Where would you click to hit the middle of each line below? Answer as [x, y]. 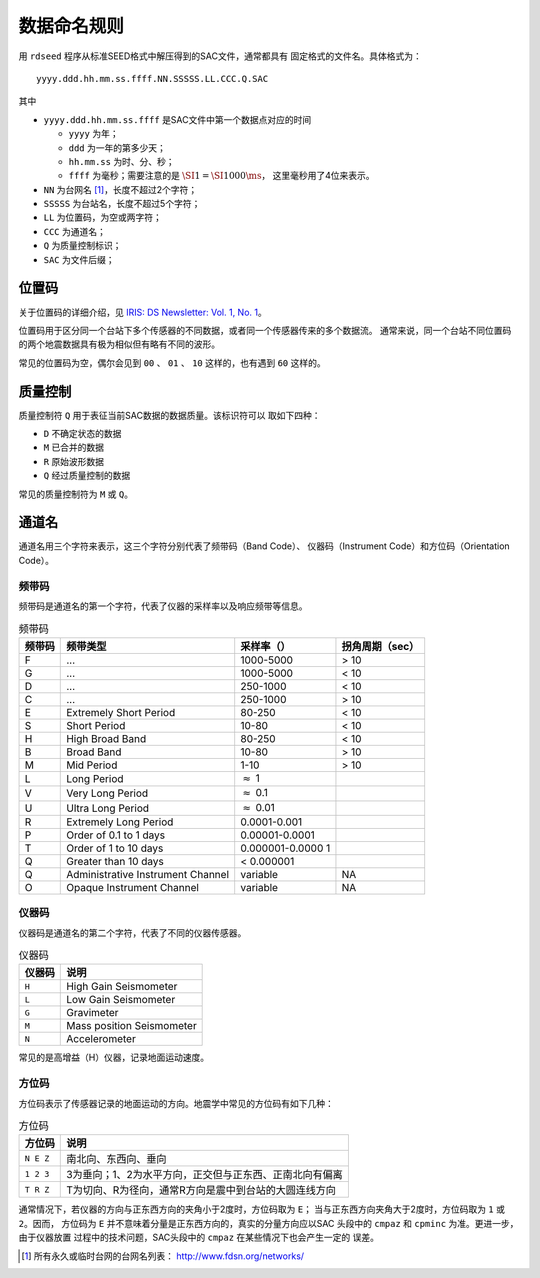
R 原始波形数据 [74, 461]
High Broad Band [106, 738]
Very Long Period [107, 793]
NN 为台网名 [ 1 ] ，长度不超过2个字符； [120, 189]
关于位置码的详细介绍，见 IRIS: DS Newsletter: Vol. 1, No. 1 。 [142, 312]
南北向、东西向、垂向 [116, 1159]
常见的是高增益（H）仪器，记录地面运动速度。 [114, 1057]
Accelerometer [101, 1039]
